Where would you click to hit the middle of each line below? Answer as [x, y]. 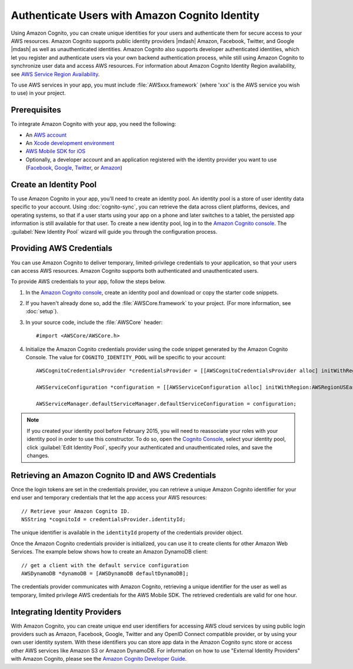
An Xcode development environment [70, 143]
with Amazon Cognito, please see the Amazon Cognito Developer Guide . [99, 659]
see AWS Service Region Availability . [55, 74]
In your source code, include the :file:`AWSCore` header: [94, 322]
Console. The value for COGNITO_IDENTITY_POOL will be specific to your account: [126, 357]
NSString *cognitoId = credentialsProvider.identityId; [104, 519]
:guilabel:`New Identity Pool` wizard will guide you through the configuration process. [114, 231]
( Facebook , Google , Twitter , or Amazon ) [74, 168]
